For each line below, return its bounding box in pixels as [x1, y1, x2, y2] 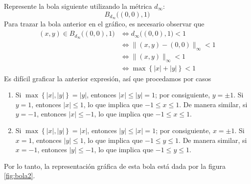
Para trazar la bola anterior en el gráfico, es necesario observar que [4, 19, 205, 29]
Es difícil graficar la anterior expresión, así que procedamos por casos [4, 73, 211, 83]
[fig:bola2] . [4, 170, 35, 181]
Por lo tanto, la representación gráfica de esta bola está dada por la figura [4, 161, 226, 171]
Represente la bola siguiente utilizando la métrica [4, 1, 152, 11]
